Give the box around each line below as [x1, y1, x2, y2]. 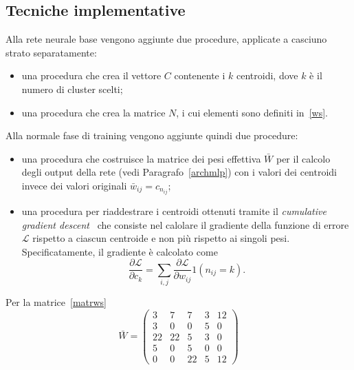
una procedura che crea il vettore [21, 68, 162, 83]
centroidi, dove [236, 68, 298, 83]
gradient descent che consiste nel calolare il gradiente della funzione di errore [21, 217, 349, 232]
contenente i [174, 68, 225, 83]
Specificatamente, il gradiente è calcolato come [21, 244, 218, 258]
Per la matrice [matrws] [5, 295, 107, 309]
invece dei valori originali [21, 178, 127, 192]
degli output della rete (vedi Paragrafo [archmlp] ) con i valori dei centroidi [21, 165, 337, 179]
